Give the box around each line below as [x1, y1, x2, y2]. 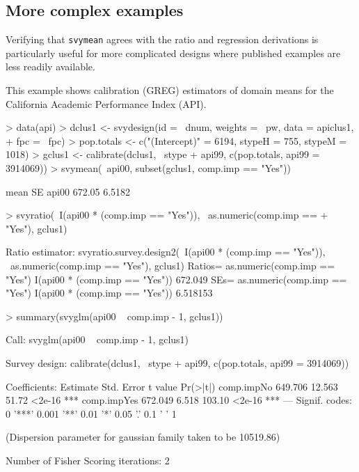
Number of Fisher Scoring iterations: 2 [6, 453, 170, 467]
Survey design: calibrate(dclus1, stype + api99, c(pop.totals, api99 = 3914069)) [6, 355, 349, 370]
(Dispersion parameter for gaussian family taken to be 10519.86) [6, 430, 280, 444]
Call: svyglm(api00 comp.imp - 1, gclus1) [6, 332, 189, 347]
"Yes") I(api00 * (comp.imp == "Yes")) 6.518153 [6, 285, 213, 300]
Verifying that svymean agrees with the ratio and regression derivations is [6, 32, 319, 47]
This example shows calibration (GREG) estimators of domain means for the [6, 83, 334, 97]
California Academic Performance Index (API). [6, 96, 207, 111]
